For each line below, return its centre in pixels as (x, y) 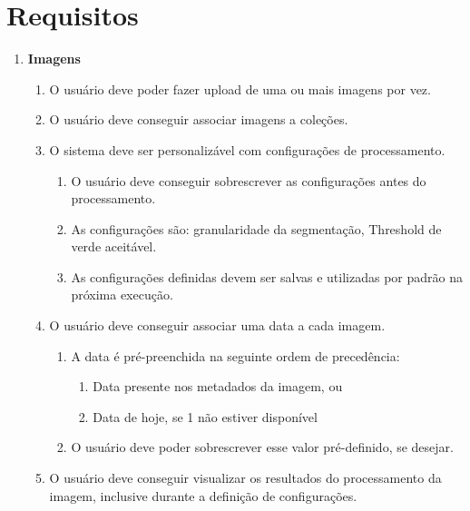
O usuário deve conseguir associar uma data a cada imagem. (217, 325)
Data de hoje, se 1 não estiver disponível (205, 416)
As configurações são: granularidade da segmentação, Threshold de (256, 228)
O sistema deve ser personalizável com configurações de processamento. (247, 149)
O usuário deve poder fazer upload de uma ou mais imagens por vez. (240, 88)
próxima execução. (122, 295)
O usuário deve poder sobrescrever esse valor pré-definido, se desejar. (262, 447)
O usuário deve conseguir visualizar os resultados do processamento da (245, 478)
